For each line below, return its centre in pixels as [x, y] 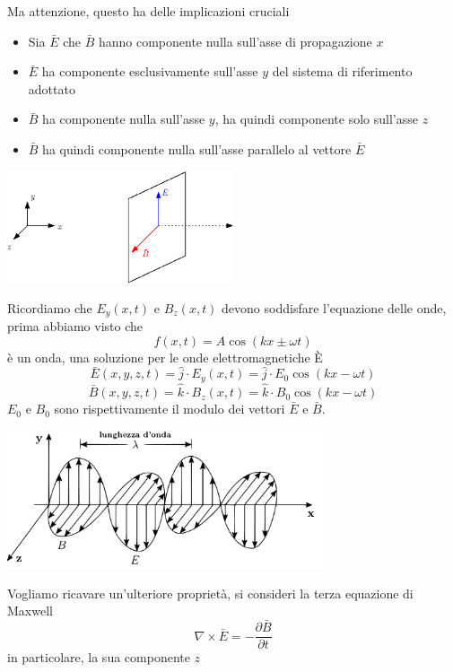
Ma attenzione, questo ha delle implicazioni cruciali [148, 11]
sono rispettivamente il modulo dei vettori [170, 409]
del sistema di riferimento [342, 71]
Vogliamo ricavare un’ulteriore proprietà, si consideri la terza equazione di [210, 593]
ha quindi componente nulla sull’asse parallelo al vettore [197, 148]
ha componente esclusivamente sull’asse [150, 71]
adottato [52, 88]
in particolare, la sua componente [99, 657]
